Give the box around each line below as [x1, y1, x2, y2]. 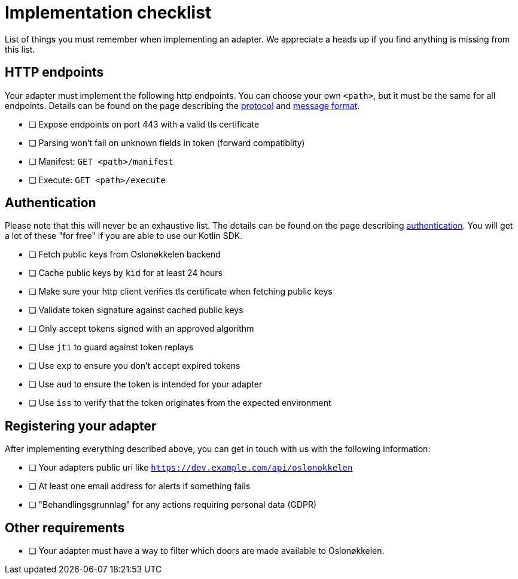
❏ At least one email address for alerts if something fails [29, 481, 251, 492]
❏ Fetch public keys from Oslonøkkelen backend [29, 249, 221, 260]
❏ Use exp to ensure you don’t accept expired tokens [29, 360, 240, 371]
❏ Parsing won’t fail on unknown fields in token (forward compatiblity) [29, 137, 305, 148]
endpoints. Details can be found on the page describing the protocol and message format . [5, 100, 360, 111]
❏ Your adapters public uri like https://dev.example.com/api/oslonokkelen [29, 462, 353, 473]
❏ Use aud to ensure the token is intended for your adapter [29, 379, 263, 390]
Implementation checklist [5, 2, 212, 23]
